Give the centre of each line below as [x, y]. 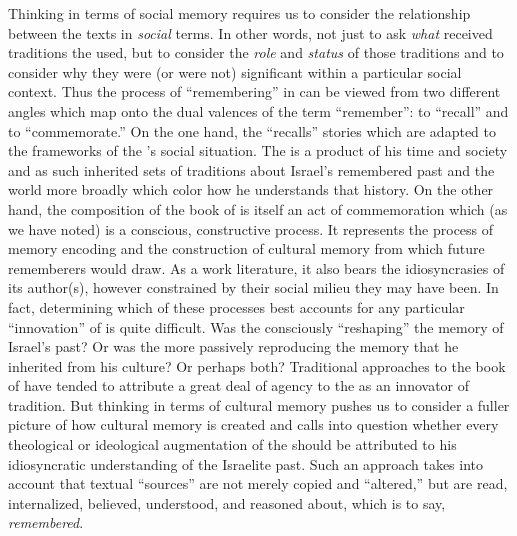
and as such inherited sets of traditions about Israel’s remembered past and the [251, 169]
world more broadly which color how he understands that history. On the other [251, 189]
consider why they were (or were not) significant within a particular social [235, 71]
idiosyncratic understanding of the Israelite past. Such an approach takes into [246, 463]
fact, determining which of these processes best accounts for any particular [236, 306]
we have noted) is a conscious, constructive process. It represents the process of [251, 228]
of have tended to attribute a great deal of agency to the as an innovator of [239, 385]
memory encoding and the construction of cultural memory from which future [246, 248]
